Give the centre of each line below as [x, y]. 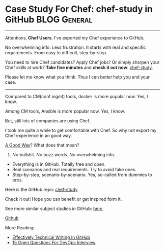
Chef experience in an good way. [39, 135]
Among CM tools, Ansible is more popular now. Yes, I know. [65, 111]
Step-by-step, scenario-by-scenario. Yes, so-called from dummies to [82, 175]
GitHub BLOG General [49, 19]
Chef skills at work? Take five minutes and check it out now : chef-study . [79, 67]
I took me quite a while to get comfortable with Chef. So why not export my [81, 130]
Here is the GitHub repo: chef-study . [42, 189]
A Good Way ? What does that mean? [42, 145]
